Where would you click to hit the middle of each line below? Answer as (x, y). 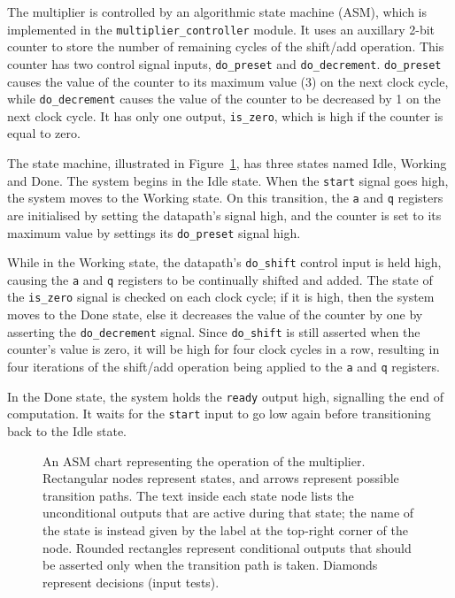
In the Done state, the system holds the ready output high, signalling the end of (225, 396)
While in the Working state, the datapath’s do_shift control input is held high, (224, 262)
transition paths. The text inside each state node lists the (198, 495)
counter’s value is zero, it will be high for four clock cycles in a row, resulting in (224, 349)
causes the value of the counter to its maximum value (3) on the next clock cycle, (228, 81)
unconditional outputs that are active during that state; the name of (228, 513)
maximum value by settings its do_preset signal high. (154, 232)
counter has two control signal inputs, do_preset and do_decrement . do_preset (224, 63)
